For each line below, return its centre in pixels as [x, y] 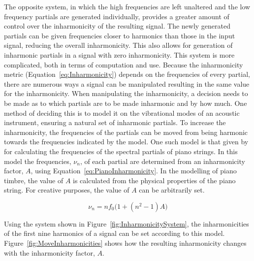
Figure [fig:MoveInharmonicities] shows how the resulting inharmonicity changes [125, 243]
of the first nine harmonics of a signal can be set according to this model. [114, 233]
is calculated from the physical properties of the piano [154, 180]
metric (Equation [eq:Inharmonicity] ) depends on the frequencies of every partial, [127, 74]
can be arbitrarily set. [172, 190]
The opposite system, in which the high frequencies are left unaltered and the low [127, 6]
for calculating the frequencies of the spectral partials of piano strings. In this [121, 151]
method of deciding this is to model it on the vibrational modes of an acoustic [122, 113]
